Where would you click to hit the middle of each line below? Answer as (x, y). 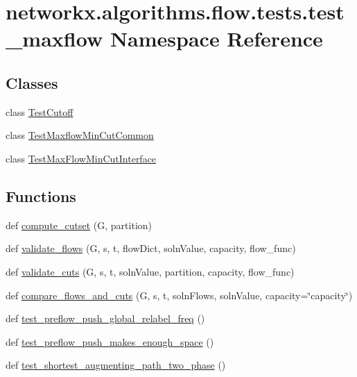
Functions (41, 195)
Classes (32, 82)
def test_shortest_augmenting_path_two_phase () (116, 365)
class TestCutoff (40, 111)
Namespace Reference (216, 39)
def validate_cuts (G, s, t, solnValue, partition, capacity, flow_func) (150, 271)
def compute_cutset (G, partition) (79, 225)
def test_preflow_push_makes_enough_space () (110, 341)
